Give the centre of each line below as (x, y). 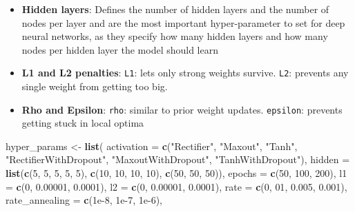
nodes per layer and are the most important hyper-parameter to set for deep (183, 22)
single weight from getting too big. (95, 86)
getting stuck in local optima (83, 123)
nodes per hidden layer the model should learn (120, 49)
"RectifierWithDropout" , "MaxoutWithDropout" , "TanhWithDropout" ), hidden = (178, 159)
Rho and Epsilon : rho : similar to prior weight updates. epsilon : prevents (182, 109)
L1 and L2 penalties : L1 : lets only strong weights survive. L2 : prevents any (185, 73)
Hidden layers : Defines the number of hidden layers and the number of (175, 9)
